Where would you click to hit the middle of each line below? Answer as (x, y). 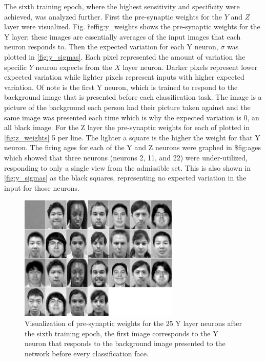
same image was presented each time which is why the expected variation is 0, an (132, 117)
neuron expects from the (74, 67)
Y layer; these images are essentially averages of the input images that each (122, 36)
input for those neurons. (42, 187)
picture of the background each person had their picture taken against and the (127, 107)
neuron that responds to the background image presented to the (125, 343)
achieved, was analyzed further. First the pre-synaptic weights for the (113, 16)
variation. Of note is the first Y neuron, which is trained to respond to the (121, 87)
